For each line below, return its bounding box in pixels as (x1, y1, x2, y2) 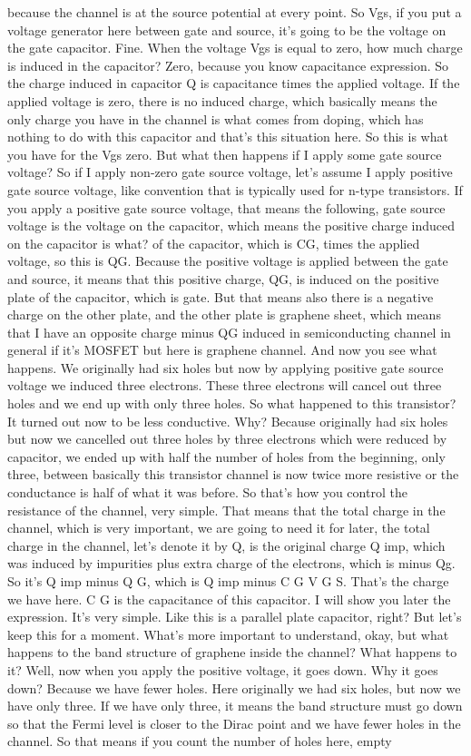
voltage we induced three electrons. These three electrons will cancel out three (7, 376, 442, 395)
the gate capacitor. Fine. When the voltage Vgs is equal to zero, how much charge (7, 38, 463, 57)
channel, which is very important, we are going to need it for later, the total (7, 518, 430, 537)
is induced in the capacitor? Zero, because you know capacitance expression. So (7, 55, 449, 74)
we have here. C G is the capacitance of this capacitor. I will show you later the (7, 589, 451, 608)
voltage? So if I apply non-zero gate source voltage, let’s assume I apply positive (7, 162, 453, 182)
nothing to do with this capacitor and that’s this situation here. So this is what (7, 127, 448, 146)
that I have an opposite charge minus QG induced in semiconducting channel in (7, 322, 451, 341)
